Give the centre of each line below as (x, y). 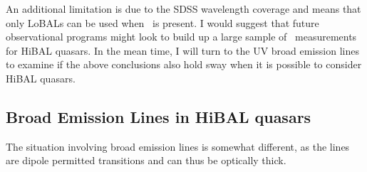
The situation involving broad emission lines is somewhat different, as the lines (178, 146)
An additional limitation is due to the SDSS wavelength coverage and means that (183, 9)
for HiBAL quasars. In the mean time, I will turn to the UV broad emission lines (182, 50)
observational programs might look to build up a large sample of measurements (181, 37)
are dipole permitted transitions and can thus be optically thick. (146, 160)
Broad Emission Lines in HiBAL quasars (159, 116)
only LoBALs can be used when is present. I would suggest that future (162, 22)
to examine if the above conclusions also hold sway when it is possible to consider (184, 64)
